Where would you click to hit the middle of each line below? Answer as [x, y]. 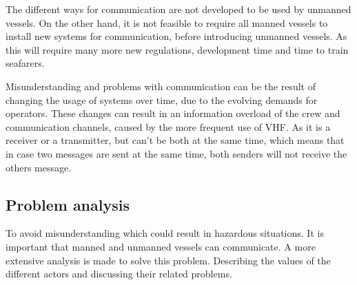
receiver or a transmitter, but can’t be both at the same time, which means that [175, 140]
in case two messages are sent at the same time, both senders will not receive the [176, 153]
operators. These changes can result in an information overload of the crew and [173, 113]
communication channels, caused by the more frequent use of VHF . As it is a [168, 126]
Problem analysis [68, 204]
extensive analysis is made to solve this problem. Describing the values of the [168, 260]
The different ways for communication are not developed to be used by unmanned [178, 9]
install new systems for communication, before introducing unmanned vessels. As [176, 36]
